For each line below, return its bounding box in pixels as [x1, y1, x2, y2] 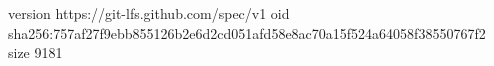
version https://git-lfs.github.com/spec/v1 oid [8, 3, 290, 23]
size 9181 [8, 42, 63, 63]
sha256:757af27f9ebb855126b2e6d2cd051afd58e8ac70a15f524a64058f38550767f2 [8, 22, 486, 43]
